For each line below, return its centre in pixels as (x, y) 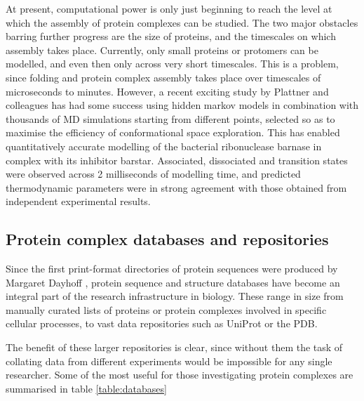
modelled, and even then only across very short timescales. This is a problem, (172, 64)
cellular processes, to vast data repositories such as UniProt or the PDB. (162, 323)
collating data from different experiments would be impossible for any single (169, 361)
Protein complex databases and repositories (167, 239)
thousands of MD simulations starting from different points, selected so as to (170, 118)
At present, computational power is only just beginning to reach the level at (169, 8)
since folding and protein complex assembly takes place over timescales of (163, 77)
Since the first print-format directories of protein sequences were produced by (172, 269)
